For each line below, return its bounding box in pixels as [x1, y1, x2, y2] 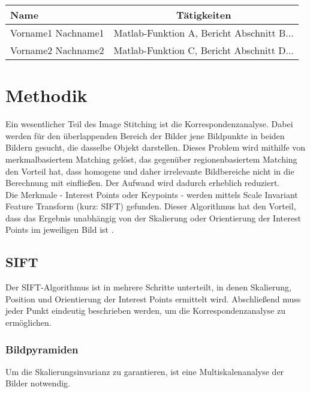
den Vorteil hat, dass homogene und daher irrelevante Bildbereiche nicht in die [5, 164, 294, 177]
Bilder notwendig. [5, 377, 70, 389]
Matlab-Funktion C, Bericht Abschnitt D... [113, 43, 294, 57]
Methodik [5, 83, 88, 107]
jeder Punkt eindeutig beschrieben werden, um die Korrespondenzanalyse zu [5, 304, 285, 317]
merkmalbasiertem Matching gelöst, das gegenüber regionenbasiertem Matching [5, 152, 297, 165]
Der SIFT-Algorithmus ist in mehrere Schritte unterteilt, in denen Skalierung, [5, 281, 291, 293]
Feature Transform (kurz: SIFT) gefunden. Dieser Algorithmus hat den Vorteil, [5, 200, 296, 212]
